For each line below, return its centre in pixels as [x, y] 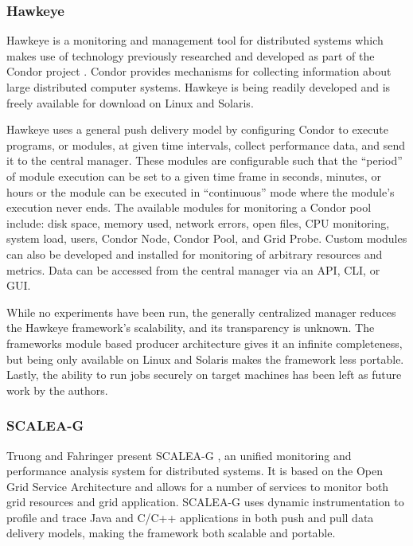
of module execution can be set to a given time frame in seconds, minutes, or [194, 175]
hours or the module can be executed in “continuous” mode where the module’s [201, 191]
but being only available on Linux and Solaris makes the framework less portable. [205, 359]
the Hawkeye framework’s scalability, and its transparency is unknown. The [191, 328]
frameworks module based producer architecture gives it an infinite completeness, [205, 343]
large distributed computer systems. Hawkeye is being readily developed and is [199, 87]
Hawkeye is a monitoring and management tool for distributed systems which [195, 40]
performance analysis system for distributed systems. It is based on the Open [195, 471]
